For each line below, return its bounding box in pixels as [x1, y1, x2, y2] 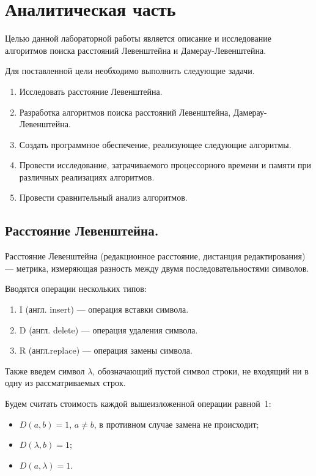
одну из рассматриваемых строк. [5, 376, 126, 389]
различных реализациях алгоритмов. [19, 170, 155, 183]
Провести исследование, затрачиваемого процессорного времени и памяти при [19, 158, 312, 171]
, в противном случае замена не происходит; [94, 417, 259, 430]
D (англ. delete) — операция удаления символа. [19, 323, 198, 336]
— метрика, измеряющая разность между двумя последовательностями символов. [5, 261, 309, 274]
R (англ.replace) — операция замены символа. [19, 344, 193, 357]
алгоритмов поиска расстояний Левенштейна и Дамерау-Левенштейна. [5, 43, 266, 56]
